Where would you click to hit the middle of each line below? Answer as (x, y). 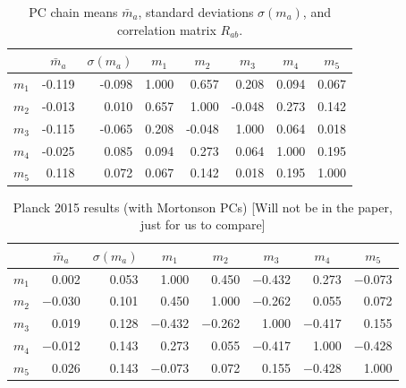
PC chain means (73, 12)
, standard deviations (196, 12)
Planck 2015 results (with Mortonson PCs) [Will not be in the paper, (203, 207)
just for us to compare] (203, 224)
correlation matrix (166, 29)
